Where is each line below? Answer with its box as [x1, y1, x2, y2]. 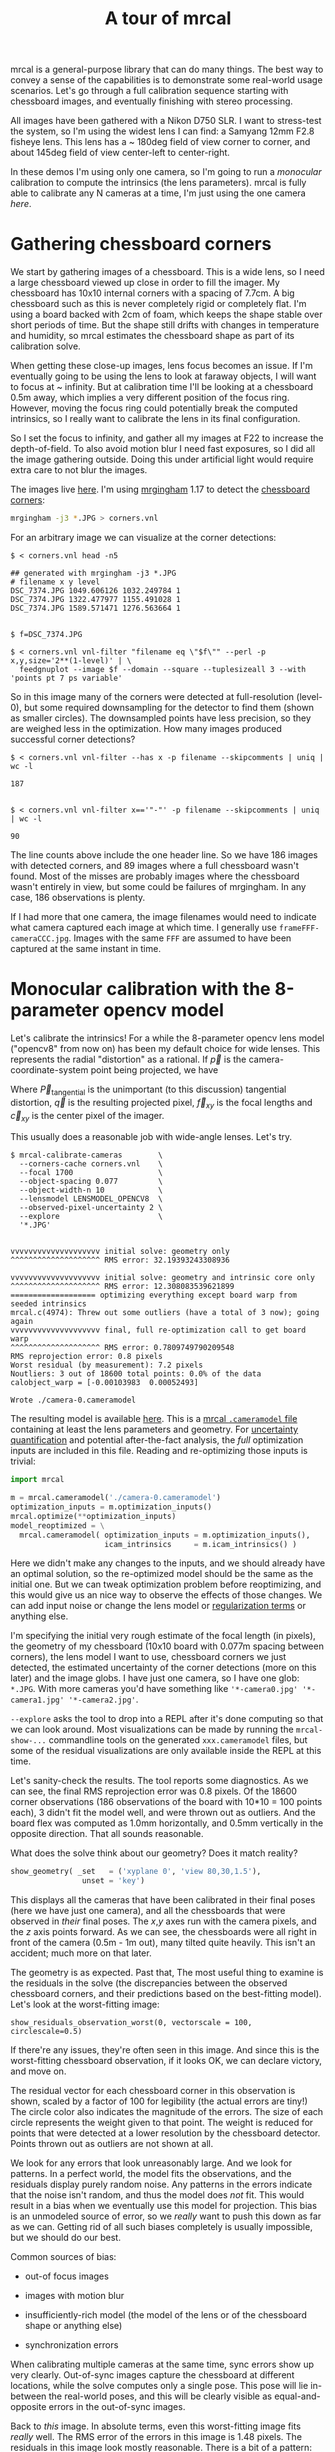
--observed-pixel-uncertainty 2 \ [19, 1203, 163, 1213]
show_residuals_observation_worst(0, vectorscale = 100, [10, 2018, 253, 2028]
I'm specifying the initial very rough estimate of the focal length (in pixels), [10, 1630, 317, 1642]
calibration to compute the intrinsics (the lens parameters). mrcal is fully [10, 177, 307, 189]
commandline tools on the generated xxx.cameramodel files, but [48, 1734, 308, 1746]
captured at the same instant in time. [10, 943, 162, 954]
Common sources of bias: [10, 2251, 117, 2263]
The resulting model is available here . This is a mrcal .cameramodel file [10, 1413, 298, 1425]
